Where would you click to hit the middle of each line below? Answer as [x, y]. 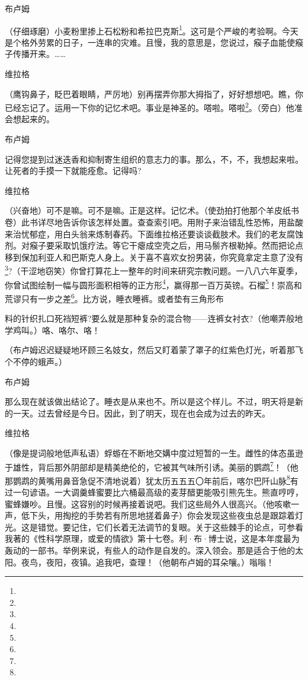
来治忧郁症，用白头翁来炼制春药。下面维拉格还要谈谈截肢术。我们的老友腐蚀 [154, 233]
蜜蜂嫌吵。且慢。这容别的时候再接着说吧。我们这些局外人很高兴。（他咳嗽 [148, 503]
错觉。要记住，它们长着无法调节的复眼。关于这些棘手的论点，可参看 [170, 527]
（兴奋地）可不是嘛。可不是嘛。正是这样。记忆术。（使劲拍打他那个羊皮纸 [148, 210]
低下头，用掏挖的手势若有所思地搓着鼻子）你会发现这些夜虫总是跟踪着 [158, 515]
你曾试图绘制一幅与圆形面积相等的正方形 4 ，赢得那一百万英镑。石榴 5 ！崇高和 [153, 284]
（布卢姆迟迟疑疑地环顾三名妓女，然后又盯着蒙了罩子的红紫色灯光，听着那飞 [154, 350]
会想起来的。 [30, 119]
